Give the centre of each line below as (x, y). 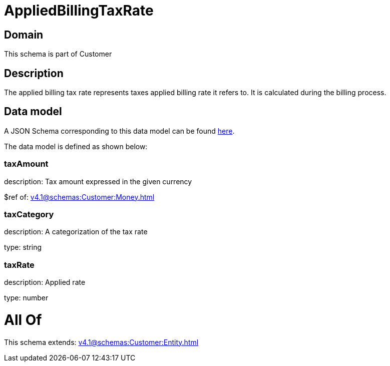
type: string (23, 247)
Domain (24, 35)
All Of (23, 320)
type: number (26, 298)
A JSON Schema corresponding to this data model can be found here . (119, 131)
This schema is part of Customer (58, 54)
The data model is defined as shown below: (76, 146)
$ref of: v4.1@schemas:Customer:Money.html (79, 197)
